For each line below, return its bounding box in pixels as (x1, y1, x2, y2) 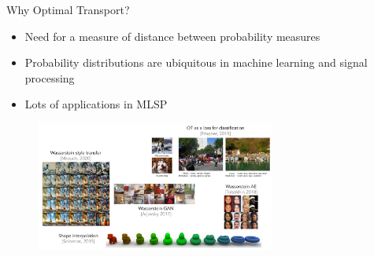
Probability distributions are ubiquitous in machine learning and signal (24, 54, 368, 71)
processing (24, 69, 75, 86)
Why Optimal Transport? (6, 2, 130, 17)
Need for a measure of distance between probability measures (24, 27, 320, 44)
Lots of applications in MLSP (24, 96, 168, 112)
